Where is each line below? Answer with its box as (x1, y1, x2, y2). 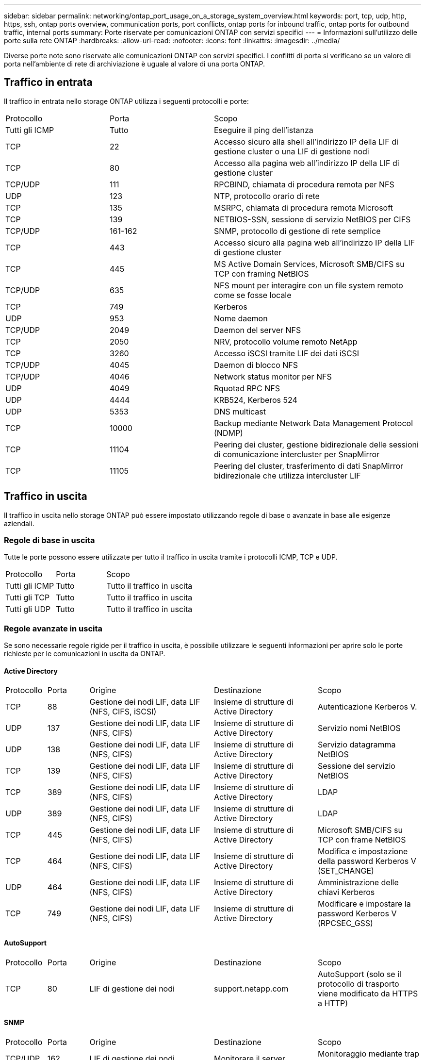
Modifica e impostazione (317, 846, 408, 857)
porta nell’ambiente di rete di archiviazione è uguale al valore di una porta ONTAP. (4, 60, 265, 68)
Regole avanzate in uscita (4, 623, 103, 633)
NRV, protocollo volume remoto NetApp (214, 336, 358, 347)
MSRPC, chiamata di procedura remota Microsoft (214, 202, 393, 213)
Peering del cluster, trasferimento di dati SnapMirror (214, 461, 404, 471)
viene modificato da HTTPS (317, 988, 418, 998)
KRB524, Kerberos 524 (214, 395, 297, 405)
